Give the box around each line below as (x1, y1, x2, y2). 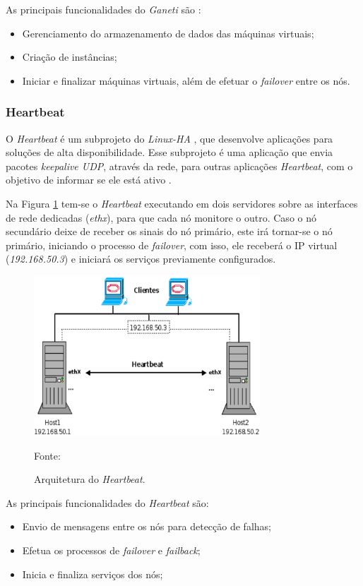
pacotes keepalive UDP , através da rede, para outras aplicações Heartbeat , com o (6, 158, 353, 173)
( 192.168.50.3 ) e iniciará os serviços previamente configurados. (6, 251, 276, 266)
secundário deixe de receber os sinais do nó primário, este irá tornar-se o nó (6, 224, 333, 239)
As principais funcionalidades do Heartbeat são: (6, 495, 209, 510)
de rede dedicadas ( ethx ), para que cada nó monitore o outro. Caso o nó (6, 210, 316, 225)
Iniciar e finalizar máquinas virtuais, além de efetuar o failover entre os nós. (22, 73, 350, 88)
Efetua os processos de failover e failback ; (22, 543, 201, 558)
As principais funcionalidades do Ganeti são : (6, 2, 201, 16)
